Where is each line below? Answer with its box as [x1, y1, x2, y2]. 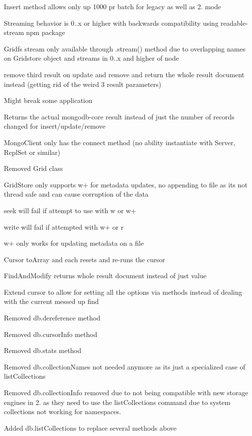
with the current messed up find [4, 296, 99, 306]
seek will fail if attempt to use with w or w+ [4, 205, 136, 215]
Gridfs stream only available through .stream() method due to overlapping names [4, 43, 246, 53]
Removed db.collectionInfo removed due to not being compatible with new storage [4, 387, 248, 398]
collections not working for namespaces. [4, 406, 121, 417]
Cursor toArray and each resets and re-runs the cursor [4, 254, 165, 264]
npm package [26, 27, 65, 37]
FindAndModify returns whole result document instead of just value [4, 270, 206, 281]
